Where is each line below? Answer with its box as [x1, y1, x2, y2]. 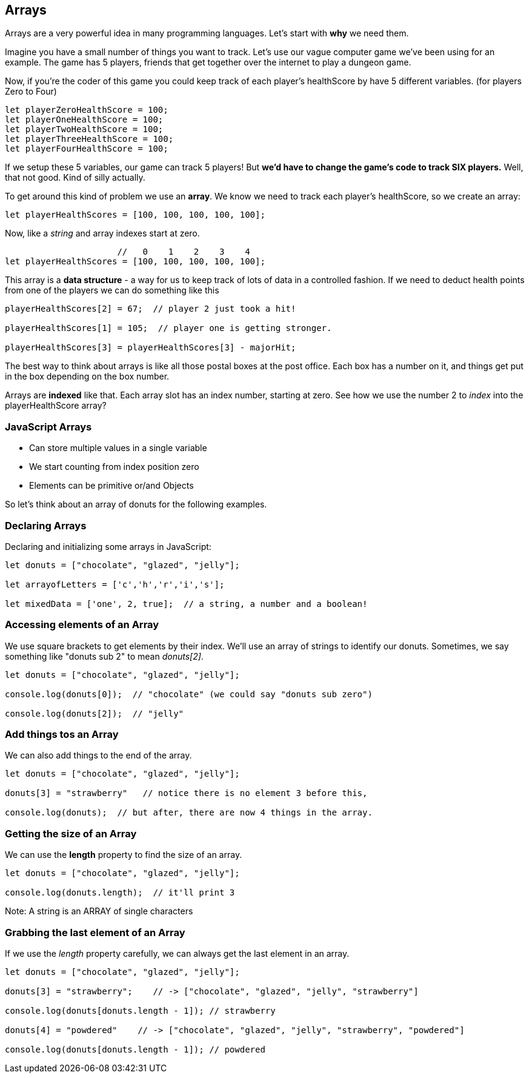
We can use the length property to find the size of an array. [5, 849, 242, 860]
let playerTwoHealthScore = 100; [5, 124, 164, 135]
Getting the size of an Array [5, 827, 137, 840]
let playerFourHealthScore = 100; [5, 144, 168, 154]
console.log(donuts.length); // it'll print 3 [5, 888, 235, 898]
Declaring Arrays [5, 519, 87, 532]
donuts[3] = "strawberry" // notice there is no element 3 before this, [5, 788, 368, 798]
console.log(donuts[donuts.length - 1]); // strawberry [5, 1005, 276, 1016]
